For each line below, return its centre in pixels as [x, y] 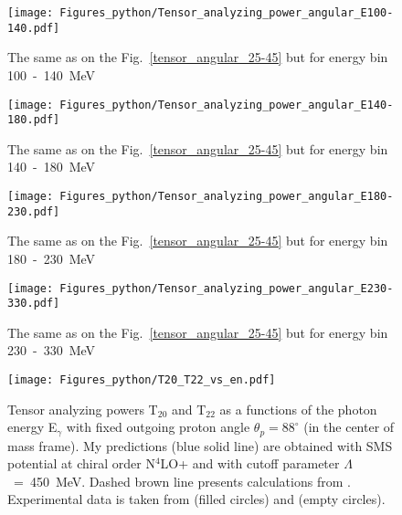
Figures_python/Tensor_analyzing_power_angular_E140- [227, 105]
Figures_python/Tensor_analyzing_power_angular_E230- [227, 288]
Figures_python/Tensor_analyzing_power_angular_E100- [227, 13]
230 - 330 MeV [52, 350]
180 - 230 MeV [52, 258]
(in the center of [349, 427]
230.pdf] [34, 211]
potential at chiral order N [81, 463]
